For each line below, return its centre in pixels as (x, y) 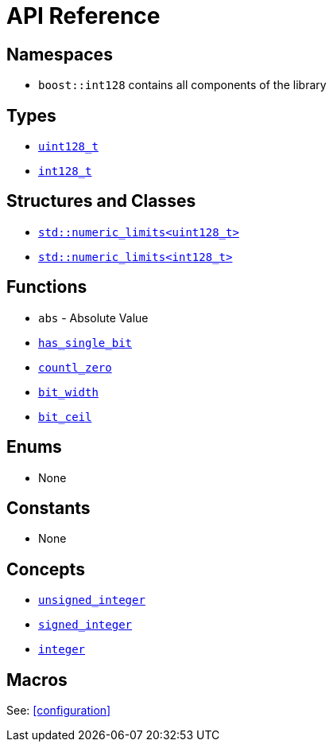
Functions (47, 287)
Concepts (46, 569)
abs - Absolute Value (93, 318)
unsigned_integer (92, 600)
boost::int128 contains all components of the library (182, 85)
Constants (48, 508)
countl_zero (75, 367)
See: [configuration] (59, 711)
